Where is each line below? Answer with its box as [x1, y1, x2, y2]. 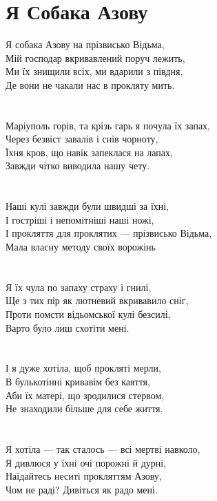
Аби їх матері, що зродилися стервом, [6, 387, 165, 402]
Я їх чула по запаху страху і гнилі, [6, 279, 152, 294]
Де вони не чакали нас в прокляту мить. [6, 77, 175, 92]
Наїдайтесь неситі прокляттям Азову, [6, 469, 162, 483]
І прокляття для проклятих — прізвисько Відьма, [6, 226, 212, 240]
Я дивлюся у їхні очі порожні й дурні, [6, 455, 167, 469]
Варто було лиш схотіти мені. [6, 320, 130, 334]
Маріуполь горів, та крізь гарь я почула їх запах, [6, 118, 211, 132]
